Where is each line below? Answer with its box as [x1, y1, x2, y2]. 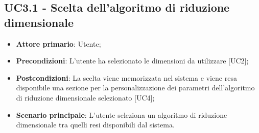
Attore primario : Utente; [16, 38, 101, 49]
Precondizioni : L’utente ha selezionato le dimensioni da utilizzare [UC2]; [16, 55, 249, 66]
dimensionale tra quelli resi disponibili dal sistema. [16, 119, 175, 130]
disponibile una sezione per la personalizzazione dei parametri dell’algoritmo [16, 82, 255, 93]
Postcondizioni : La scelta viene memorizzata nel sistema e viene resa [16, 72, 237, 83]
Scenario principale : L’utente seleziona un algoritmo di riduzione [16, 109, 227, 120]
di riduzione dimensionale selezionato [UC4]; [16, 92, 155, 103]
